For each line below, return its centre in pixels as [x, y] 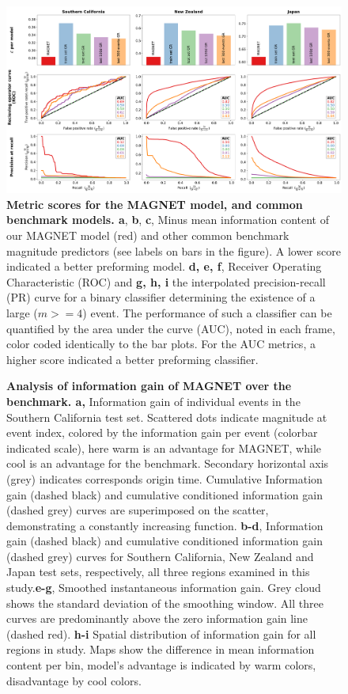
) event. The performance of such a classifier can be [207, 312]
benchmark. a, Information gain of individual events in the [153, 401]
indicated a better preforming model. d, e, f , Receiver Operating [164, 266]
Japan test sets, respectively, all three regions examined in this [158, 572]
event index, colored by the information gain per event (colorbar [162, 432]
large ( [22, 312]
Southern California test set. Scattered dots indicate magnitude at [167, 417]
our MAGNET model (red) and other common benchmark [148, 235]
